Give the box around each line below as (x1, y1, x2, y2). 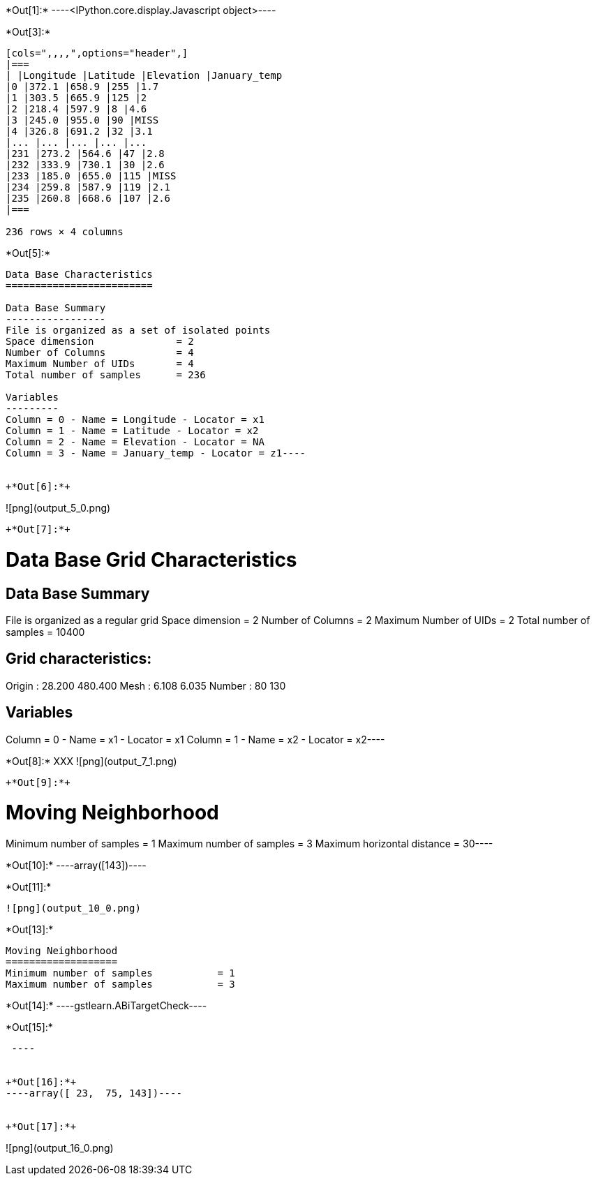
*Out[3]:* (6, 26, 51, 38)
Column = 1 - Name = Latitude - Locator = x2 (6, 425, 259, 436)
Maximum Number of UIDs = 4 (6, 358, 194, 369)
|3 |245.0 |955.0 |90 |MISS (6, 114, 159, 126)
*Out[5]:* (6, 247, 51, 259)
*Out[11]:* (6, 881, 52, 893)
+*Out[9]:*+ (6, 776, 70, 788)
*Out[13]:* (6, 923, 54, 936)
